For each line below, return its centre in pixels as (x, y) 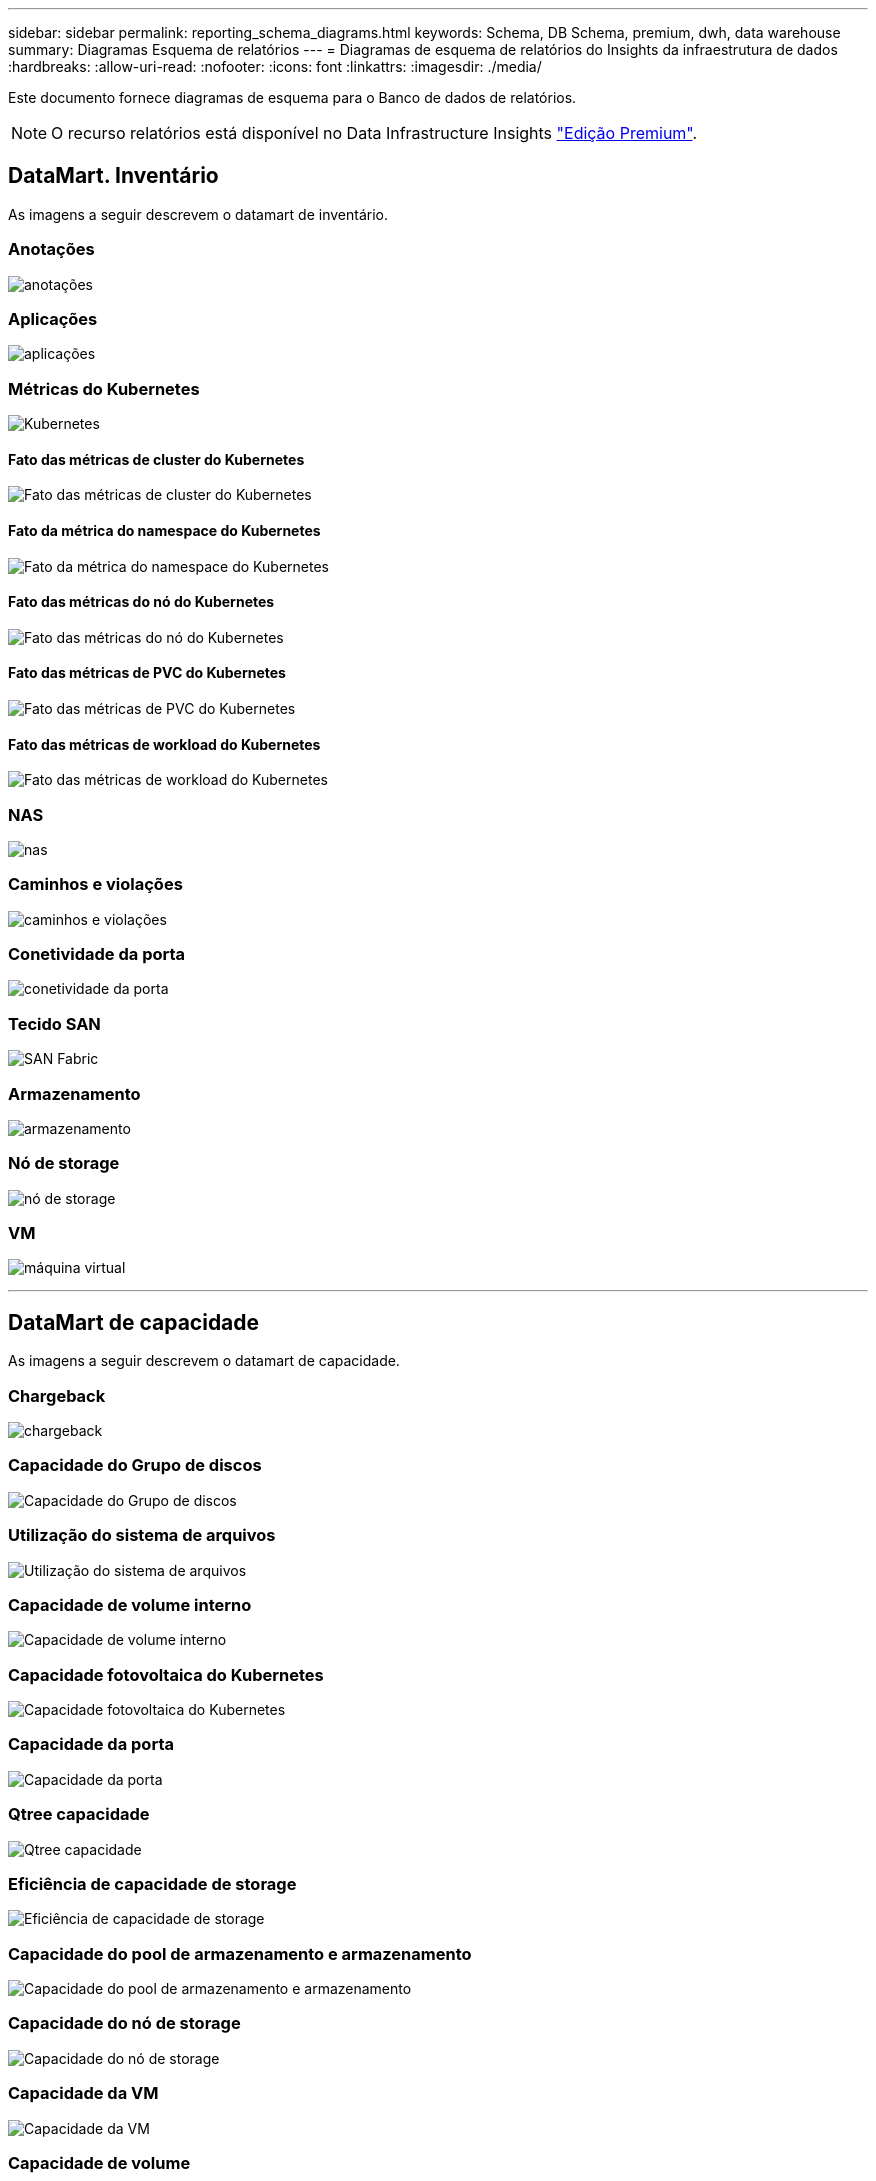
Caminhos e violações (95, 884)
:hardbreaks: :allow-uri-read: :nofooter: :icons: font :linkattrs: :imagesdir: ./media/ (275, 66)
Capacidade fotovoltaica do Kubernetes (166, 1674)
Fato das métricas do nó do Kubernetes (141, 602)
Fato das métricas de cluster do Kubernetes (156, 459)
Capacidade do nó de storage (124, 2023)
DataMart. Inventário (113, 176)
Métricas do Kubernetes (104, 388)
